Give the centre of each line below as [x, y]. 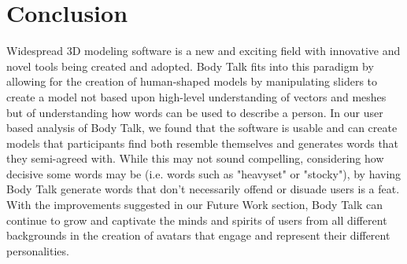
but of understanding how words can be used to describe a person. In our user [195, 112]
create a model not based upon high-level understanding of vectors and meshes [196, 96]
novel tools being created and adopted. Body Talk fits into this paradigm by [190, 66]
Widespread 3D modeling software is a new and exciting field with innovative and [203, 51]
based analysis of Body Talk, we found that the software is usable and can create [202, 128]
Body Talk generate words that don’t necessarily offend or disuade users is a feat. [203, 189]
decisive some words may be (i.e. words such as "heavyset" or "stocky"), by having [204, 173]
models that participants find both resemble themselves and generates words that [203, 143]
